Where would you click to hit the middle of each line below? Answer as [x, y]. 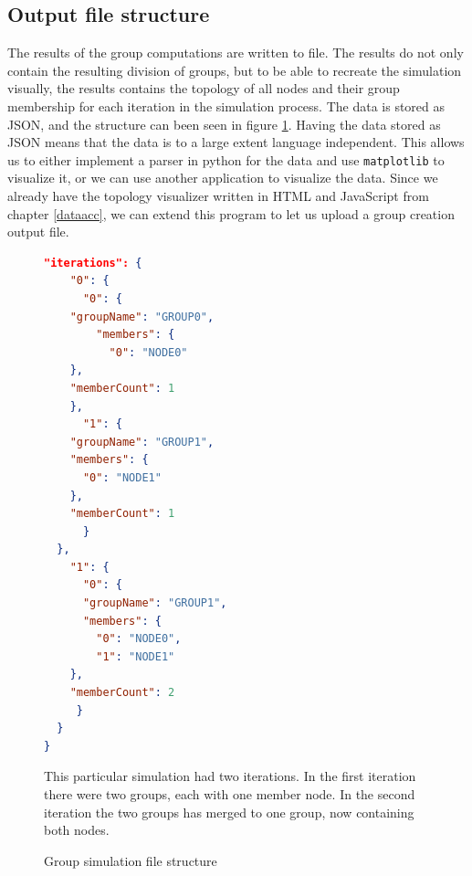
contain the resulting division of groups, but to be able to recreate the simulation [235, 70]
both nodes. [77, 830]
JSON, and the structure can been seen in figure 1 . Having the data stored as [224, 124]
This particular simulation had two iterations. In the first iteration [230, 776]
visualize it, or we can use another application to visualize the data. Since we [223, 178]
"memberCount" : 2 [122, 693]
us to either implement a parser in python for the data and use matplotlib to [226, 159]
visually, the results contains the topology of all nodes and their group [204, 88]
